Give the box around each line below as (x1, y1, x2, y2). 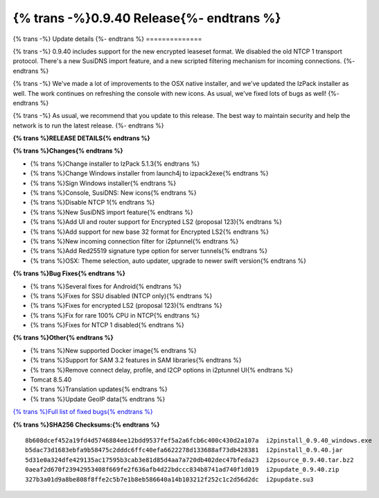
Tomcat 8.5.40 (30, 375, 72, 384)
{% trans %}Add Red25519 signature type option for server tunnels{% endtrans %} (30, 247, 268, 255)
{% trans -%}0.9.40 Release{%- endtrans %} (12, 10, 281, 26)
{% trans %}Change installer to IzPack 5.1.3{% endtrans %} (30, 160, 200, 168)
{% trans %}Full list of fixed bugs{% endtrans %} (12, 408, 153, 416)
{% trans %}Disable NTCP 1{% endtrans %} (30, 198, 155, 207)
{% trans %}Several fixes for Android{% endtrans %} (30, 282, 182, 291)
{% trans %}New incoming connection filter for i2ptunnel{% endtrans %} (30, 237, 239, 246)
